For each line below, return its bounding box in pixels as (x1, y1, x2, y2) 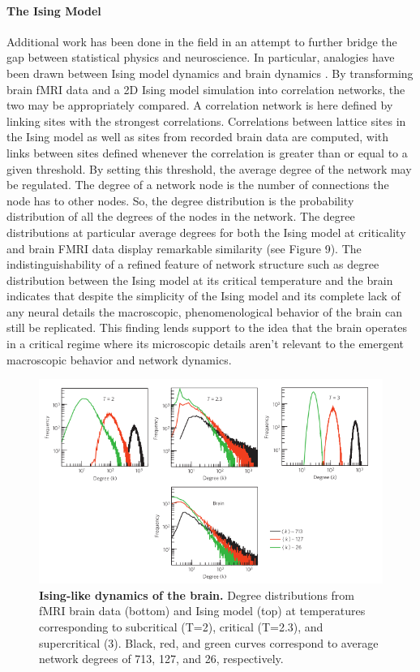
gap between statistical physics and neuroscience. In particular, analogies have (6, 49, 395, 66)
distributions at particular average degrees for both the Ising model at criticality (6, 223, 406, 240)
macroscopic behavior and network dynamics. (6, 351, 232, 368)
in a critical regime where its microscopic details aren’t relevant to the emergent (6, 335, 405, 352)
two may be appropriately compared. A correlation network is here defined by (6, 97, 393, 114)
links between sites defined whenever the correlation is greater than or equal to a (6, 144, 408, 161)
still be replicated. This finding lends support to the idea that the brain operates (6, 319, 408, 336)
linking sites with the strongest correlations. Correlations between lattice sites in (6, 112, 406, 129)
